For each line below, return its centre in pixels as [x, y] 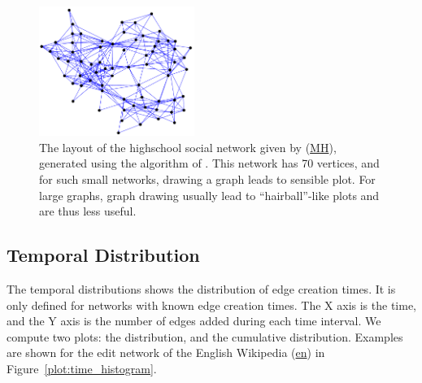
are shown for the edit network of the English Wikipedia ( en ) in [166, 353]
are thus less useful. [88, 211]
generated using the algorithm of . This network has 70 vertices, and [209, 163]
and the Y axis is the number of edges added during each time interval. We [194, 321]
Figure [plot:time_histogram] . [82, 368]
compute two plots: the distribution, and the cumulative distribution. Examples [205, 336]
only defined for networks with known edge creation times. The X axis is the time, [211, 305]
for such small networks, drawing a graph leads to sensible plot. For [207, 178]
